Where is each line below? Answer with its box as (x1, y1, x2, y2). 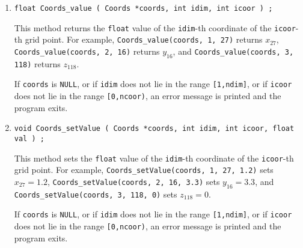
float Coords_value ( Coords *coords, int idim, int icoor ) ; (14, 4, 273, 13)
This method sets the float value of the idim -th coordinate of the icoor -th (14, 151, 294, 164)
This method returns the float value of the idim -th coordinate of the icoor (14, 21, 296, 34)
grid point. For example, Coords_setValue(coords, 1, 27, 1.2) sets (14, 163, 274, 176)
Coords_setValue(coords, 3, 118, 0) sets (14, 187, 177, 200)
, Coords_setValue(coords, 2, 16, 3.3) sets (47, 175, 220, 187)
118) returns (14, 57, 61, 70)
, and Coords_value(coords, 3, (173, 44, 294, 57)
